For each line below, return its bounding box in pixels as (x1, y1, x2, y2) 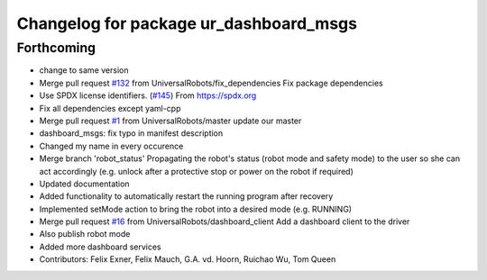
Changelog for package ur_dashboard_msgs (16, 14, 358, 33)
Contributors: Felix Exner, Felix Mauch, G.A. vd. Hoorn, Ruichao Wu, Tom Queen (39, 254, 336, 265)
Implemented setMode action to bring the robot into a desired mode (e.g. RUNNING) (39, 203, 352, 214)
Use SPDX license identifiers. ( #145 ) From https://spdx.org (39, 90, 257, 101)
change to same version (39, 65, 129, 76)
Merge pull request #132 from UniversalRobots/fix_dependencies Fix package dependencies (39, 77, 383, 88)
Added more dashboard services (39, 241, 161, 252)
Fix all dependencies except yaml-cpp (39, 103, 181, 113)
